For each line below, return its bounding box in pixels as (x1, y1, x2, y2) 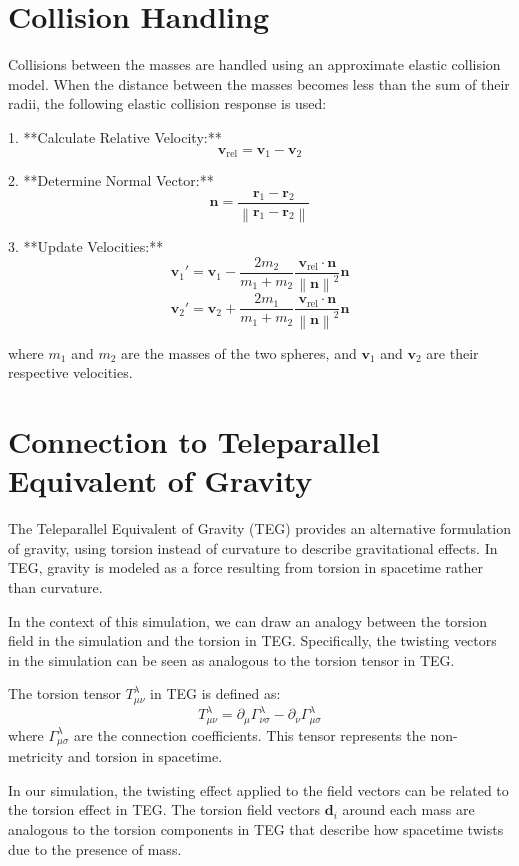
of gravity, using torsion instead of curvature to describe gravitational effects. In (8, 537, 498, 558)
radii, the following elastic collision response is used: (8, 93, 327, 114)
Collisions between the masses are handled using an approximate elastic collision (8, 54, 501, 75)
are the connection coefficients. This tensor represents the (74, 724, 426, 745)
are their (426, 342, 479, 363)
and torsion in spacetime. (67, 746, 223, 767)
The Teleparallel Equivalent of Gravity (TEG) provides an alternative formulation (8, 518, 511, 539)
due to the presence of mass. (8, 838, 182, 859)
